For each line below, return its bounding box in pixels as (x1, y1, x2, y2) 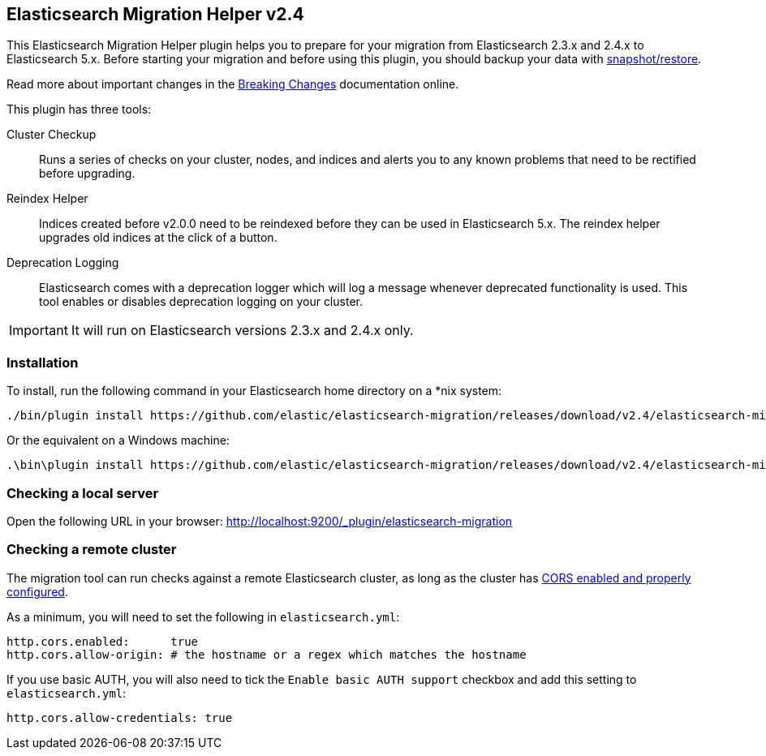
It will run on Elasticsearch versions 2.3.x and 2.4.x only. (71, 322, 414, 339)
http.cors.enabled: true (6, 634, 199, 648)
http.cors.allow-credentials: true (6, 711, 233, 724)
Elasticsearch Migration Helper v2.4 (6, 4, 304, 24)
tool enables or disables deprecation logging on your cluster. (39, 294, 363, 309)
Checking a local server (6, 484, 159, 501)
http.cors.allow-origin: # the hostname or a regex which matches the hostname (6, 647, 527, 661)
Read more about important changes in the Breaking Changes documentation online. (6, 77, 459, 92)
